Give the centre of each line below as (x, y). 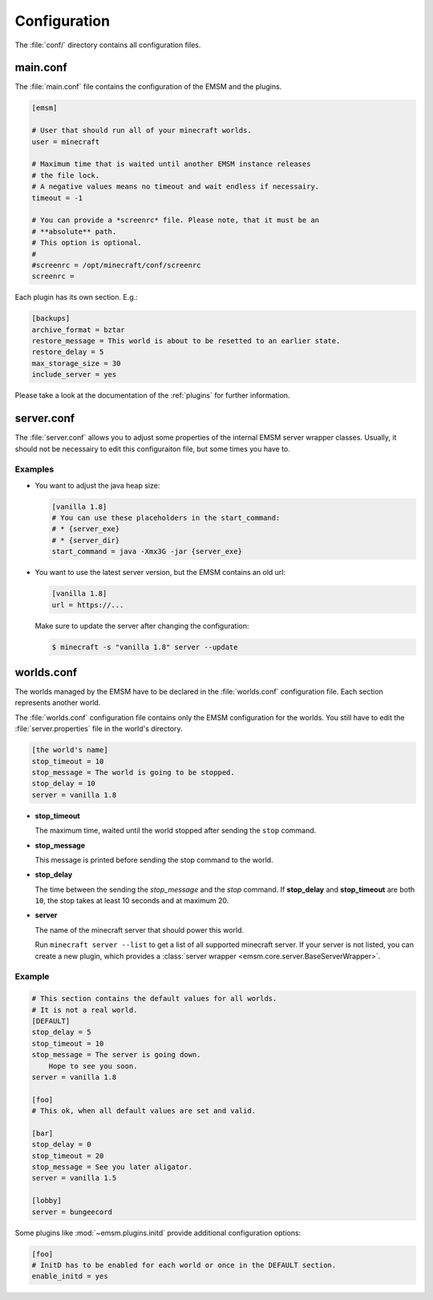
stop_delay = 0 (61, 1144)
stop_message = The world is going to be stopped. (134, 772)
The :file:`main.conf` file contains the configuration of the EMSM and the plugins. (148, 87)
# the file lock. (66, 175)
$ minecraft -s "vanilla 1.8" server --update (145, 647)
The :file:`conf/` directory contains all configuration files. (108, 45)
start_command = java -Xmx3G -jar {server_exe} (147, 552)
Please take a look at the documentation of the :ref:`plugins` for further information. (152, 395)
